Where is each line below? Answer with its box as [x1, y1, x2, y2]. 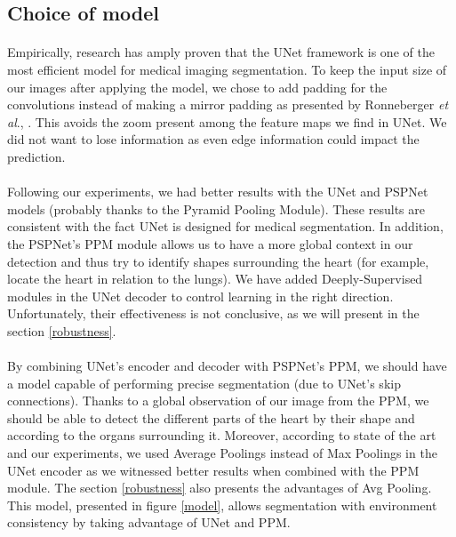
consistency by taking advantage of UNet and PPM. [7, 513, 291, 532]
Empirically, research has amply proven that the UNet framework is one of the [7, 43, 435, 61]
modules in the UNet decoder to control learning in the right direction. [7, 286, 394, 305]
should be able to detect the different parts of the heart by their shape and [7, 408, 415, 427]
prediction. [7, 147, 66, 165]
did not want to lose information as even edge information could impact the [7, 130, 420, 148]
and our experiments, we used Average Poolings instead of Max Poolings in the [7, 444, 437, 462]
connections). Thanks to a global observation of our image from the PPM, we [7, 391, 429, 410]
